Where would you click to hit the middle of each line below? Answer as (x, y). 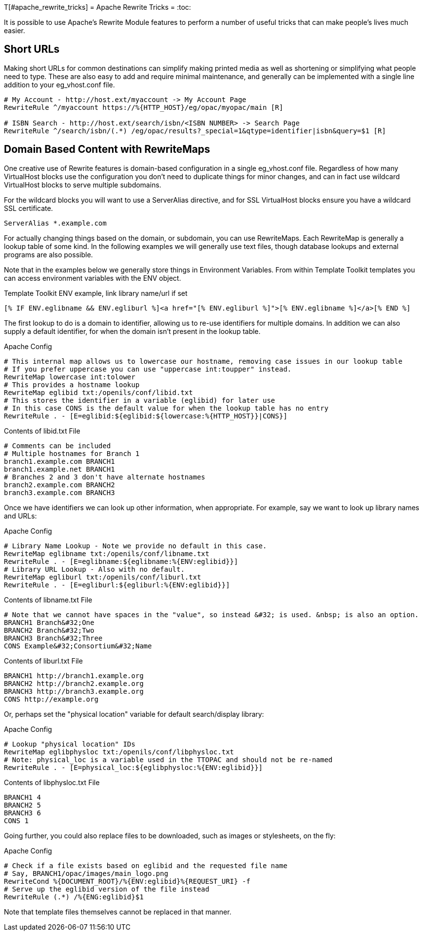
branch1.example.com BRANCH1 (59, 461)
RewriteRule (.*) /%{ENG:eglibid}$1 (74, 897)
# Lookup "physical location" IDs (70, 744)
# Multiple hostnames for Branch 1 (72, 453)
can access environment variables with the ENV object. (93, 278)
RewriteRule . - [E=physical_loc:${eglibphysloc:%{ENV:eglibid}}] (134, 767)
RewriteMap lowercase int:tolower (70, 377)
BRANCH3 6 (22, 813)
